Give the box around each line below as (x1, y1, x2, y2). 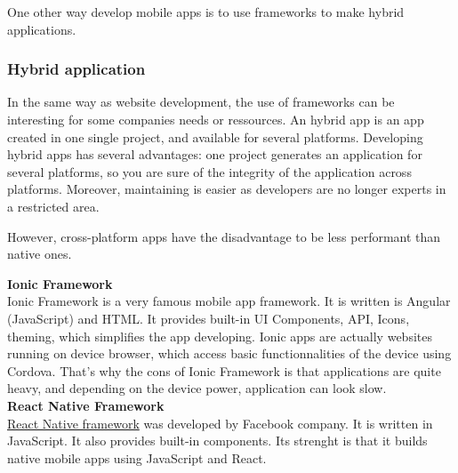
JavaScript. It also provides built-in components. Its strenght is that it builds (7, 431, 428, 450)
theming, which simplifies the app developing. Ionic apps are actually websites (7, 326, 432, 345)
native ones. (7, 245, 72, 263)
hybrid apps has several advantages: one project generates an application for (7, 145, 422, 164)
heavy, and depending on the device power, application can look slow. (7, 379, 387, 397)
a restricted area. (7, 196, 100, 215)
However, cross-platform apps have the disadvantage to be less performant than (7, 227, 441, 245)
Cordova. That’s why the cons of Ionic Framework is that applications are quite (7, 361, 441, 380)
